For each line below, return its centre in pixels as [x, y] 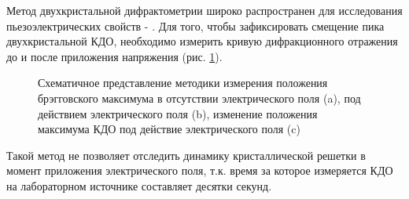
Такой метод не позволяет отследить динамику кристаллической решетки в [186, 155]
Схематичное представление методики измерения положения [183, 83]
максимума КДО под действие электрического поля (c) [169, 129]
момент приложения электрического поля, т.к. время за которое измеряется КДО [200, 170]
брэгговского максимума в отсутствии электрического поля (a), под [199, 98]
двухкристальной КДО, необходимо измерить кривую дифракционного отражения [202, 41]
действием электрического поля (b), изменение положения [178, 113]
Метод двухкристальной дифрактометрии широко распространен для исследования [204, 10]
